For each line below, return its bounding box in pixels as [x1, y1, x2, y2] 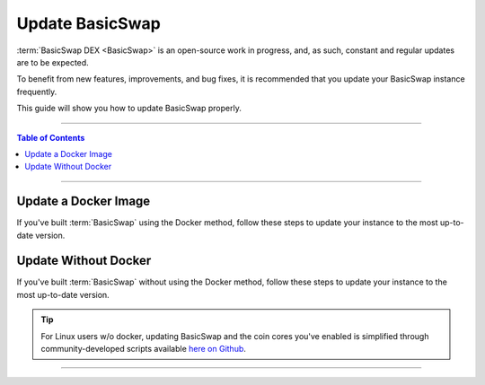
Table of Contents [16, 132, 85, 143]
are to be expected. [16, 57, 89, 67]
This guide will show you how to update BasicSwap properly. [16, 103, 242, 114]
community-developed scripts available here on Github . [40, 344, 247, 354]
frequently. [16, 86, 57, 97]
